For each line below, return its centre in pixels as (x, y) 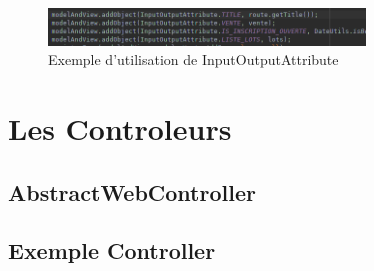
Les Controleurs (120, 128)
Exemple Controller (112, 250)
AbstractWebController (132, 191)
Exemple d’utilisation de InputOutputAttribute (193, 59)
